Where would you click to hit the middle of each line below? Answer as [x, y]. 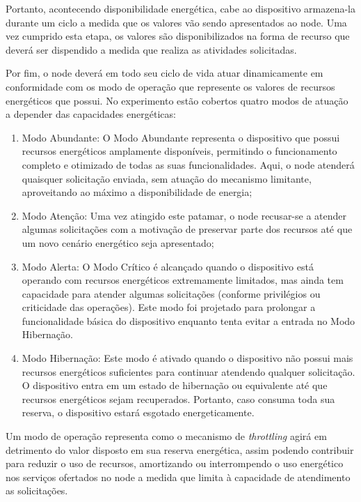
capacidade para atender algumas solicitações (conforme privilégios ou [171, 293]
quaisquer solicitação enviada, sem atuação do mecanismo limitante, [167, 178]
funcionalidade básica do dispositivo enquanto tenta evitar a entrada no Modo [188, 320]
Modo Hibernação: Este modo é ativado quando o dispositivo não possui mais [187, 358]
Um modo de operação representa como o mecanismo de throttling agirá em [166, 436]
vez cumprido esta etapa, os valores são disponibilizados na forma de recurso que [178, 36]
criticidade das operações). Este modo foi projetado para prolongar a [169, 307]
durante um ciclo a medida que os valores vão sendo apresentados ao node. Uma [176, 22]
